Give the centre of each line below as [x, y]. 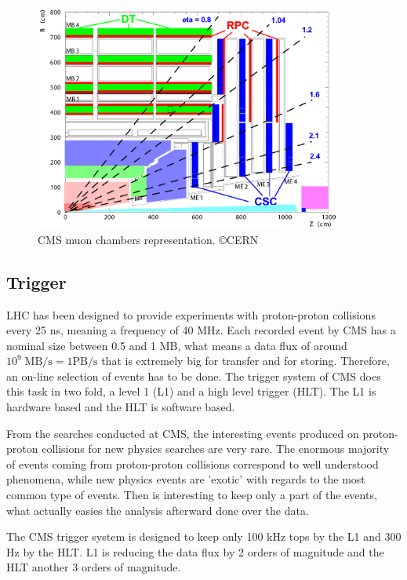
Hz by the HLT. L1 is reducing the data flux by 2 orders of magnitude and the [195, 551]
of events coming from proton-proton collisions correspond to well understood [193, 463]
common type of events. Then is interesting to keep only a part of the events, [192, 495]
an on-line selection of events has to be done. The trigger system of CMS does [194, 376]
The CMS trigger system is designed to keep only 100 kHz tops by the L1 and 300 [204, 536]
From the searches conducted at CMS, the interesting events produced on [183, 433]
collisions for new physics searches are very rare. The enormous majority [216, 449]
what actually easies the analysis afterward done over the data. [158, 510]
